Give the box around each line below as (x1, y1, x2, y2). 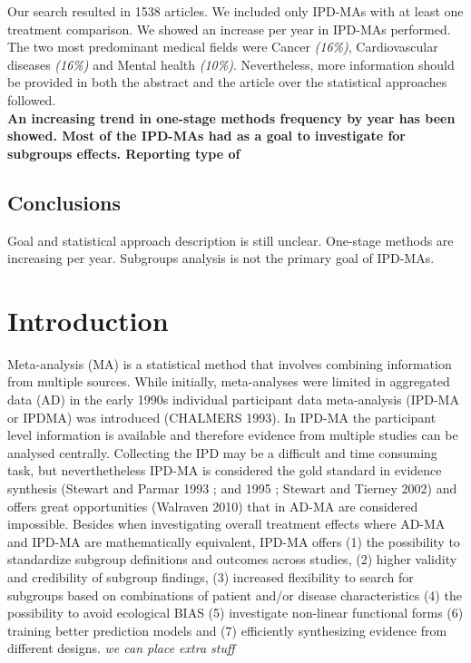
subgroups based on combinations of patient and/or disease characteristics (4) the (7, 585, 462, 604)
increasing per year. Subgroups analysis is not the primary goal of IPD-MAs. (7, 249, 435, 268)
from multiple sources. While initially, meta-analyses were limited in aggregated (7, 372, 450, 391)
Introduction (7, 301, 169, 338)
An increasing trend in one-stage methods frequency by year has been (7, 108, 456, 127)
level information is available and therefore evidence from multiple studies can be (7, 425, 458, 444)
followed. (7, 90, 56, 109)
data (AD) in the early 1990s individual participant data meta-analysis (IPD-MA (7, 390, 459, 409)
